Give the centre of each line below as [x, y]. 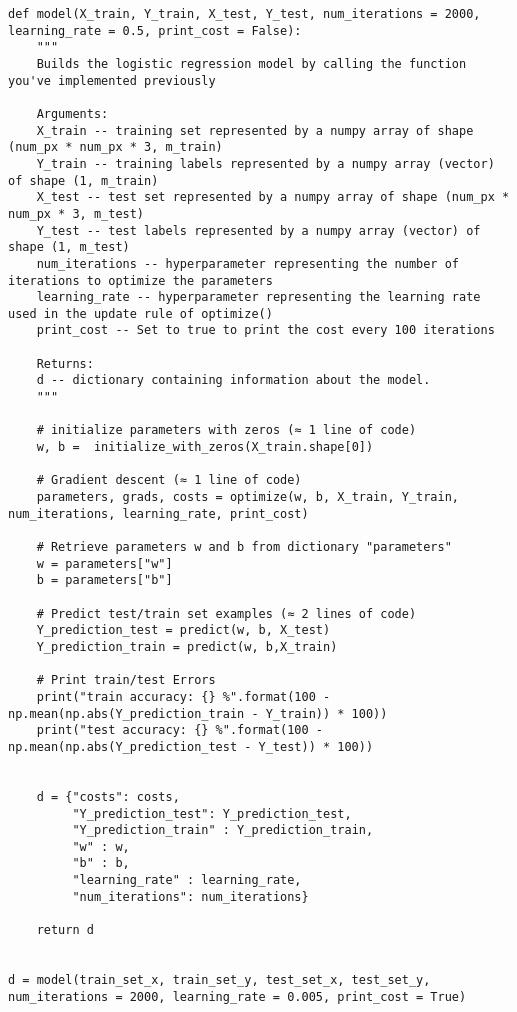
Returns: [65, 363]
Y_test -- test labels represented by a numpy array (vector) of [258, 230]
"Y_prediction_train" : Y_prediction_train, [223, 830]
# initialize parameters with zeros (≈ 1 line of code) [226, 430]
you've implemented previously [112, 80]
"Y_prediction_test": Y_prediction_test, [212, 813]
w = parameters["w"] [104, 563]
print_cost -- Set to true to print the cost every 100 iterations [265, 330]
